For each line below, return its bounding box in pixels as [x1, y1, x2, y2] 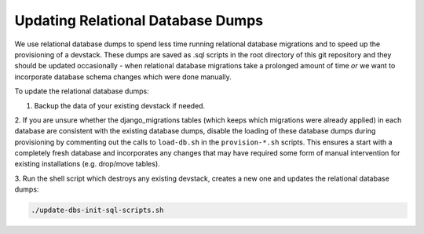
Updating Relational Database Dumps [14, 12, 263, 29]
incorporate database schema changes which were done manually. [14, 71, 232, 82]
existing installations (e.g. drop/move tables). [14, 159, 160, 169]
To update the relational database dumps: [14, 86, 149, 96]
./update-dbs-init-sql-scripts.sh [31, 206, 164, 215]
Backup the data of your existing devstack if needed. [34, 101, 206, 110]
